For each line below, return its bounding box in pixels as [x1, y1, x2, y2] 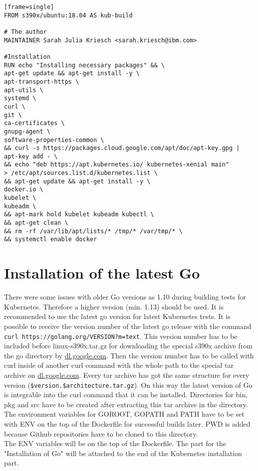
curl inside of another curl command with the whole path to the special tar [4, 360, 234, 370]
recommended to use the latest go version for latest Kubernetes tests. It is [4, 311, 231, 321]
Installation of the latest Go [4, 263, 200, 283]
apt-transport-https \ [4, 78, 79, 85]
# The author [4, 28, 47, 35]
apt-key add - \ [4, 153, 58, 160]
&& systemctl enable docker [4, 236, 97, 243]
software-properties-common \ [4, 136, 104, 144]
